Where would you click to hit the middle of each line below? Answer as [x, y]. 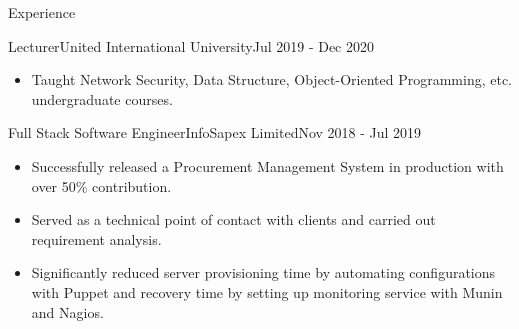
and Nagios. [67, 311]
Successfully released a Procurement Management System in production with [267, 165]
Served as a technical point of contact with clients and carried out [233, 219]
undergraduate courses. [102, 98]
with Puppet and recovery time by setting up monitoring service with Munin [267, 291]
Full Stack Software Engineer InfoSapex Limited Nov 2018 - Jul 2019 [215, 132]
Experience [42, 12]
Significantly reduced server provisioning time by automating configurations [263, 272]
